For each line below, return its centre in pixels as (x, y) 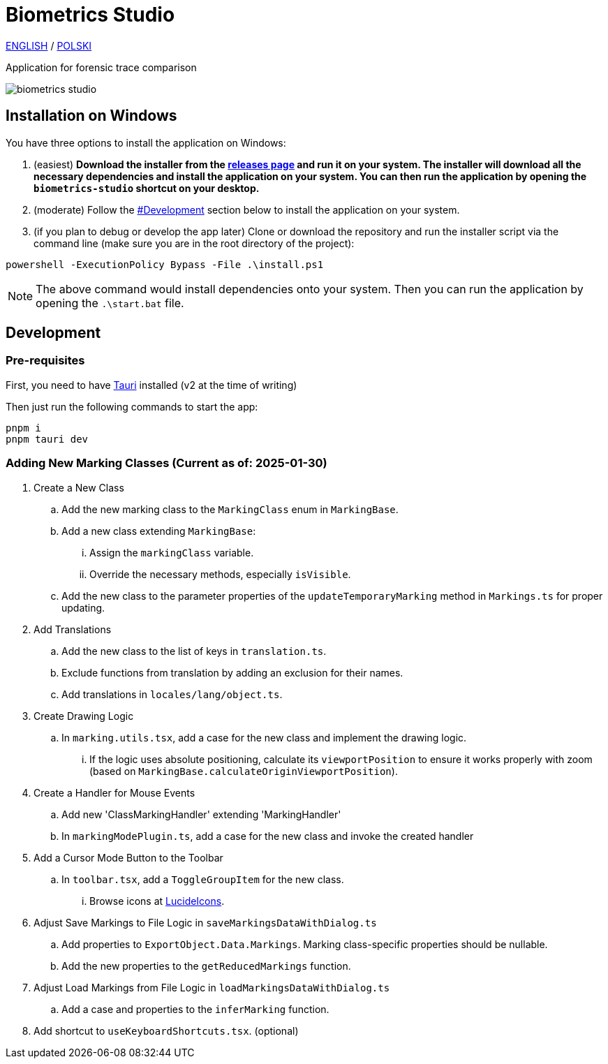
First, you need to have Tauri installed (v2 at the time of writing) (151, 385)
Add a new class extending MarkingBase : (159, 531)
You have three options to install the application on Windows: (146, 142)
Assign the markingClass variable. (172, 552)
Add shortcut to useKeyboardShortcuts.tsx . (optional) (166, 1030)
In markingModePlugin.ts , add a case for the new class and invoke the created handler (268, 836)
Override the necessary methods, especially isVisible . (220, 574)
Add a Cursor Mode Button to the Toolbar (128, 857)
